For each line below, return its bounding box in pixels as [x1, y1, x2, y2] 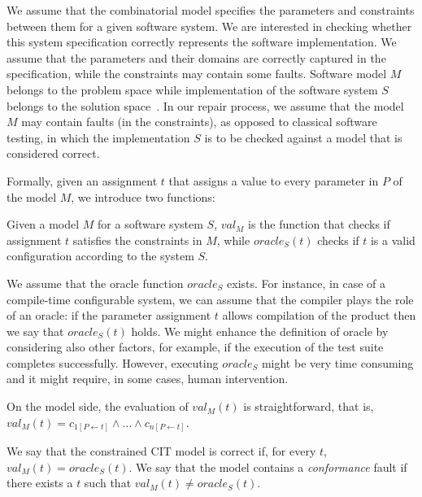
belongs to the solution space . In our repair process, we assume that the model [7, 97, 404, 114]
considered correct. [7, 145, 100, 162]
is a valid [370, 231, 415, 248]
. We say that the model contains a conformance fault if [128, 458, 407, 475]
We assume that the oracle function [7, 274, 184, 291]
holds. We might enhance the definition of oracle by [131, 322, 389, 339]
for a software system [98, 216, 203, 233]
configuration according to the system [7, 247, 194, 264]
